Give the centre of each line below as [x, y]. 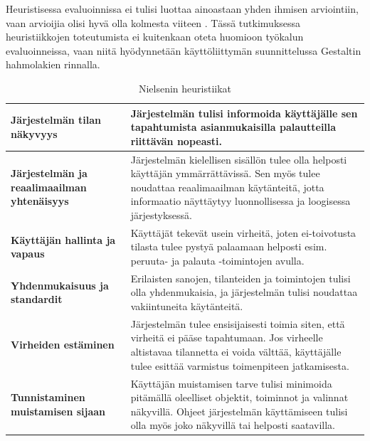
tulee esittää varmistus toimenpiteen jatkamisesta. [240, 365]
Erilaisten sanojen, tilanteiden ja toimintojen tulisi [240, 278]
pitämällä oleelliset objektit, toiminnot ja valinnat [239, 397]
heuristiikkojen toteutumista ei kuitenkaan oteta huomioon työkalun [155, 37]
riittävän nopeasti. [176, 140]
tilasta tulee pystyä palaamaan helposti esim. [229, 246]
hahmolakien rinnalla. [53, 64]
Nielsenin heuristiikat [185, 88]
